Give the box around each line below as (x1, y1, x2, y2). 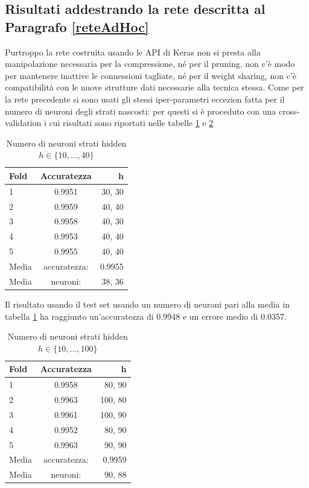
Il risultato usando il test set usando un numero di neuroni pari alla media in (5, 297, 290, 310)
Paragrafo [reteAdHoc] (5, 17, 149, 36)
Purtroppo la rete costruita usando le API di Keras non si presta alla (5, 45, 261, 58)
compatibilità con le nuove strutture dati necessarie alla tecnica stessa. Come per (5, 81, 304, 93)
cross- (279, 104, 300, 117)
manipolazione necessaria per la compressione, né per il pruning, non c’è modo (5, 57, 295, 70)
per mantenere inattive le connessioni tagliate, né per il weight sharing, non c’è (5, 69, 296, 81)
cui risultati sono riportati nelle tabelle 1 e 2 (49, 116, 214, 129)
